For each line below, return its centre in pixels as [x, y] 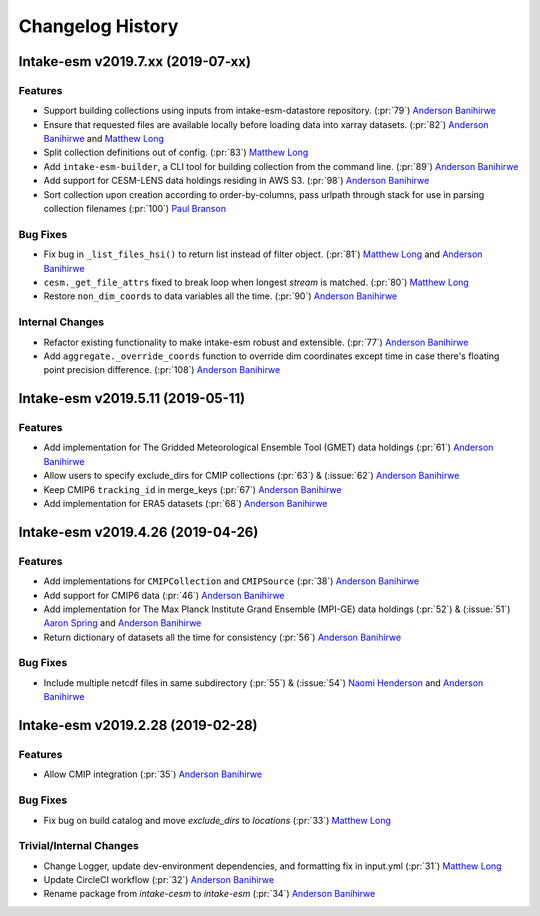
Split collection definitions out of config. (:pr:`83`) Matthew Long [176, 152]
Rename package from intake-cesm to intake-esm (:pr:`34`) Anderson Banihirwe [209, 894]
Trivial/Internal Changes [79, 846]
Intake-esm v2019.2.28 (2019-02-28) [138, 725]
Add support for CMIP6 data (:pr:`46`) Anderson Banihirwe [164, 595]
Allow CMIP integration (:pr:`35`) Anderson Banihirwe [153, 774]
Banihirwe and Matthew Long [104, 139]
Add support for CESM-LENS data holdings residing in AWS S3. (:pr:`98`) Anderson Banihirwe [236, 181]
